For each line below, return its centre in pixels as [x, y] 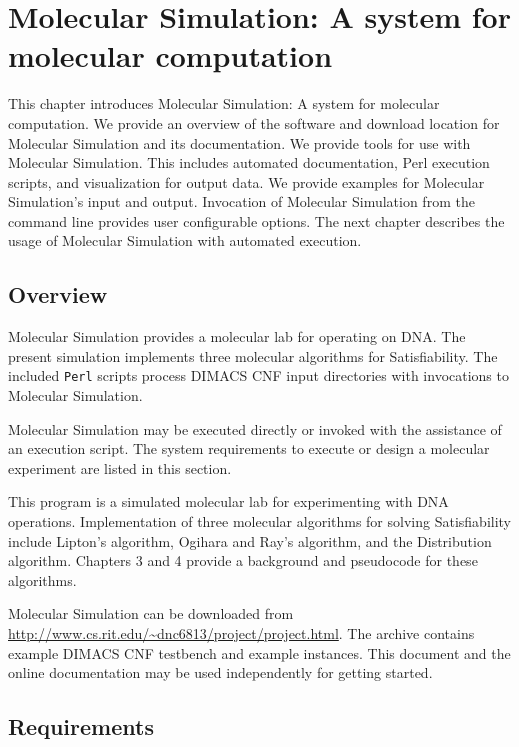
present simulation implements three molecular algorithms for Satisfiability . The [253, 355]
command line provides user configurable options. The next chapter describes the [256, 220]
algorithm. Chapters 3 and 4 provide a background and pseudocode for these [243, 560]
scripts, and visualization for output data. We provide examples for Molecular [246, 181]
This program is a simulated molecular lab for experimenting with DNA [228, 501]
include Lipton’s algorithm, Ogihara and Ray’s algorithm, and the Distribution [250, 540]
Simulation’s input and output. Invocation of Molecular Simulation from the [241, 201]
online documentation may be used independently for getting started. [220, 672]
